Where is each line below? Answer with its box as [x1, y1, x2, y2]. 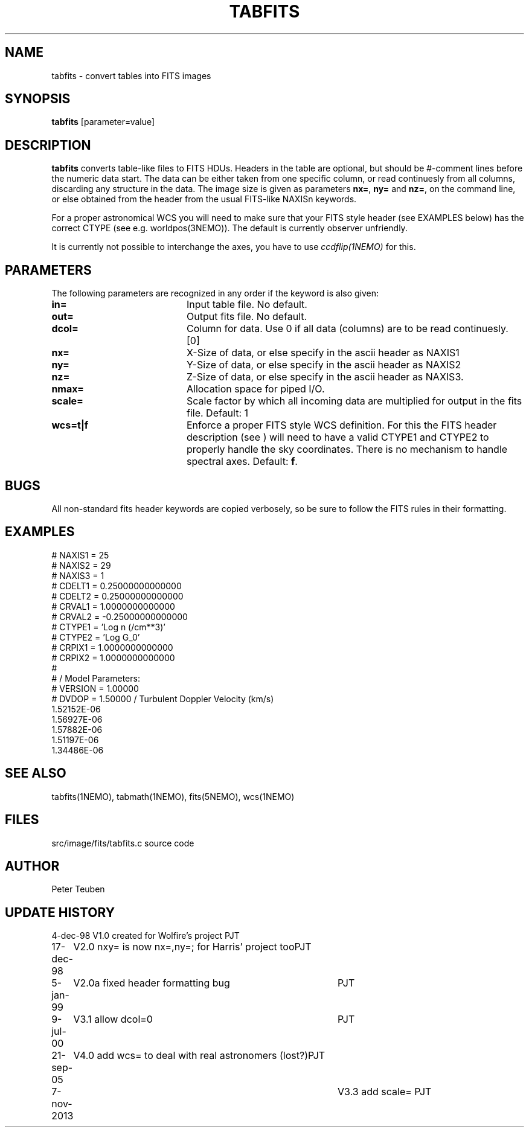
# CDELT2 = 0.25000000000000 [51, 590, 184, 601]
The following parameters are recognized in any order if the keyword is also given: [51, 288, 379, 299]
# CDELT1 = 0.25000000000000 [51, 580, 182, 591]
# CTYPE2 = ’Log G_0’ [51, 632, 140, 642]
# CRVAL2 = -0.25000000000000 [51, 611, 188, 622]
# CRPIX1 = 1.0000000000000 [51, 642, 173, 653]
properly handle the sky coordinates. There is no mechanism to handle [186, 443, 508, 456]
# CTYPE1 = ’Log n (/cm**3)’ [51, 621, 165, 632]
